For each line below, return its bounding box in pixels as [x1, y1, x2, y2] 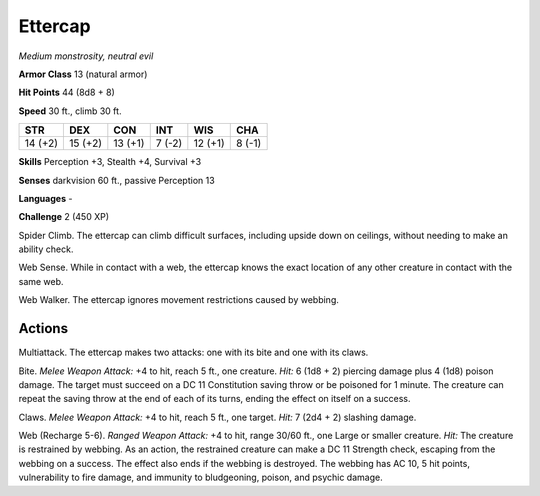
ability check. [18, 243, 74, 255]
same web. [18, 275, 64, 287]
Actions [18, 320, 69, 337]
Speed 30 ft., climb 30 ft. [18, 105, 122, 117]
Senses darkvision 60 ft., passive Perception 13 [18, 174, 215, 186]
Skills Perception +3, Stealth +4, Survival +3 [18, 156, 202, 168]
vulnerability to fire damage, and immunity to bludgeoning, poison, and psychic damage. [18, 471, 384, 484]
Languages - [18, 192, 73, 204]
